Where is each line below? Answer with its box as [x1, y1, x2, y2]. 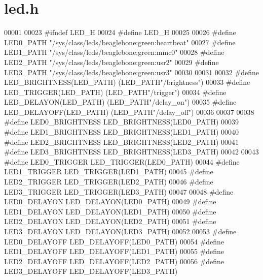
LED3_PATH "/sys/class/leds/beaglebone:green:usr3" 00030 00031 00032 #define [4, 67, 259, 77]
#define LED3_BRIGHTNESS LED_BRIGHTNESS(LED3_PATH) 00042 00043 [4, 146, 259, 157]
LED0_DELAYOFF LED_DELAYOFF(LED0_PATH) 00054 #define [4, 236, 224, 246]
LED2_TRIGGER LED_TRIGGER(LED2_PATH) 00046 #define [4, 176, 213, 187]
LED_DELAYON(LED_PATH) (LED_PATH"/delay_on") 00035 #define [4, 97, 237, 107]
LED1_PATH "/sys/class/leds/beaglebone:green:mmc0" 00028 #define [4, 47, 224, 57]
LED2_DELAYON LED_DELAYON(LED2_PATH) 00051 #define [4, 216, 216, 227]
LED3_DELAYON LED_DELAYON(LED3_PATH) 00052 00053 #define [4, 226, 237, 236]
